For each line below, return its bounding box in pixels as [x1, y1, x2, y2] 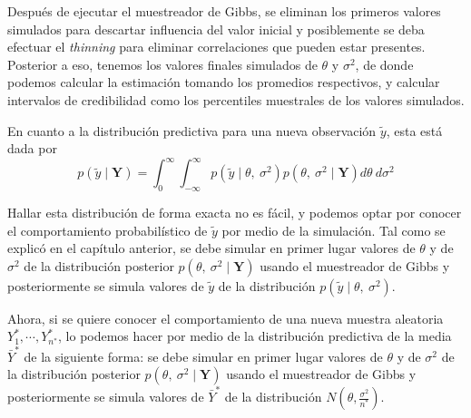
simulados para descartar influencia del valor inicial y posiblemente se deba [7, 19, 425, 38]
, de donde [355, 54, 414, 73]
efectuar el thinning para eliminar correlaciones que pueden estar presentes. [7, 37, 426, 56]
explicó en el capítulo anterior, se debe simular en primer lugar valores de [7, 238, 416, 258]
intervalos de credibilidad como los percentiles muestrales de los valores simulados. [7, 90, 465, 109]
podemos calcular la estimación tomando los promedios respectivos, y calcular [7, 73, 440, 92]
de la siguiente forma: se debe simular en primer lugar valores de [24, 346, 383, 365]
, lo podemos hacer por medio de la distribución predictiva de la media [58, 326, 452, 345]
